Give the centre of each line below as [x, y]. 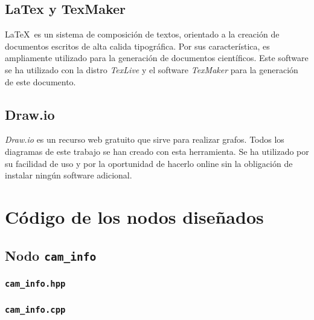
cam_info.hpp [35, 284]
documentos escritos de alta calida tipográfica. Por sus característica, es [137, 46]
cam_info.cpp [35, 309]
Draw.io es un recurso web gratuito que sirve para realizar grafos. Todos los [145, 139]
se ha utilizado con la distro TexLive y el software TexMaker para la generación [152, 69]
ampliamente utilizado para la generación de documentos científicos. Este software [157, 58]
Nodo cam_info [51, 255]
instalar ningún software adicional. [69, 175]
